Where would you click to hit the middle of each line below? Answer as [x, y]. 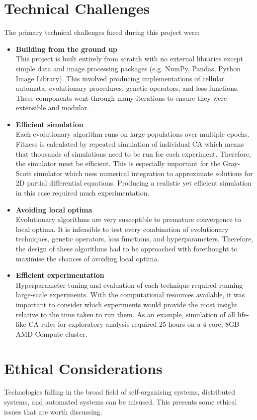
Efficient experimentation [60, 275]
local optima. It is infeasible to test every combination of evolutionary [122, 229]
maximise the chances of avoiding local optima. [87, 258]
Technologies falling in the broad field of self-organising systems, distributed [120, 392]
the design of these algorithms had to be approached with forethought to [127, 248]
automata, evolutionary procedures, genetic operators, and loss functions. [127, 88]
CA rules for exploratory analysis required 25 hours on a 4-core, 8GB [134, 324]
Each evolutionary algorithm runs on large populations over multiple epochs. [132, 134]
